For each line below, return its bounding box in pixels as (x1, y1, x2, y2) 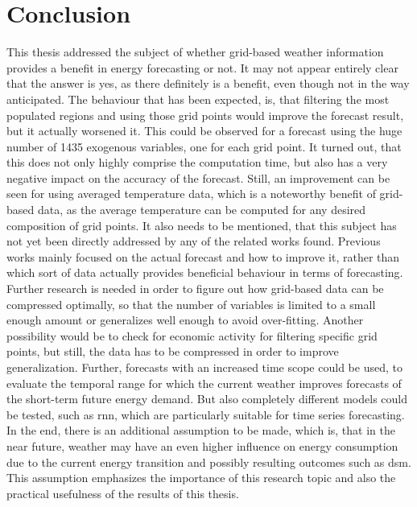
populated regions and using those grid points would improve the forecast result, (6, 106, 404, 123)
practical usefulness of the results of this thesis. (6, 484, 239, 501)
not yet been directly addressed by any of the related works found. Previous (6, 233, 381, 249)
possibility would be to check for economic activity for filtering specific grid (6, 327, 378, 344)
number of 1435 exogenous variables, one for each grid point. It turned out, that (6, 138, 402, 155)
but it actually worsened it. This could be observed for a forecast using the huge (6, 122, 403, 139)
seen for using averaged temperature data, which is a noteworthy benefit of (6, 185, 376, 202)
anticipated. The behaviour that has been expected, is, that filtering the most (6, 90, 390, 107)
